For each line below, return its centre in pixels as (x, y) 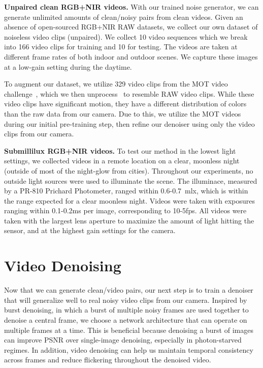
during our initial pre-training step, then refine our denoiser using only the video (129, 123)
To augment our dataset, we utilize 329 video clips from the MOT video (116, 84)
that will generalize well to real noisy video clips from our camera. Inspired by (126, 300)
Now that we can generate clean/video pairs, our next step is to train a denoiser (129, 290)
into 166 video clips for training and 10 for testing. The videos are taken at (121, 47)
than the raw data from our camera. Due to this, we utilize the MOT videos (123, 113)
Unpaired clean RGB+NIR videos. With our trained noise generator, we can (131, 7)
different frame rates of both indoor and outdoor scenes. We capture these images (131, 56)
